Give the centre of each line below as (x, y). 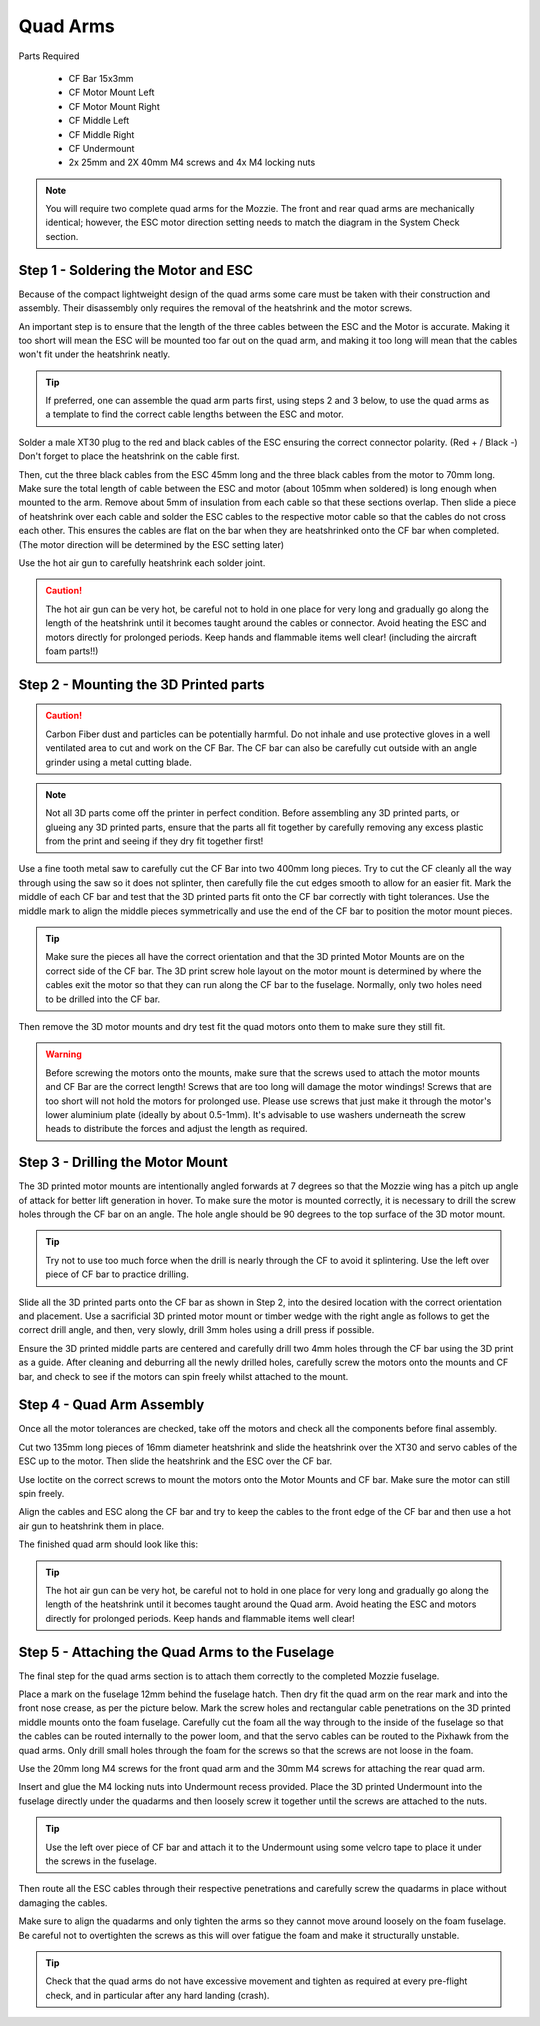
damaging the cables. (63, 1902)
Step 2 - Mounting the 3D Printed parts (141, 684)
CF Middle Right (101, 134)
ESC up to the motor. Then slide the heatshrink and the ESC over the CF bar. (175, 1461)
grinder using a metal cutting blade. (118, 762)
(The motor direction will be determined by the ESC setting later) (151, 544)
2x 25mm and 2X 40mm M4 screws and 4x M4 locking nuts (192, 162)
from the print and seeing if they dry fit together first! (154, 841)
